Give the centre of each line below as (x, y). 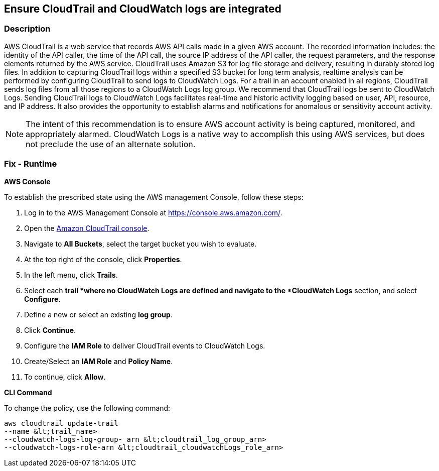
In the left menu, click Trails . (71, 275)
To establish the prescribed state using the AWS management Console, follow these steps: (154, 197)
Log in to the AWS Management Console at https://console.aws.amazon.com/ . (153, 212)
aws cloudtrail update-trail (61, 423)
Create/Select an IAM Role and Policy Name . (99, 361)
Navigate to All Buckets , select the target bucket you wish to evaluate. (140, 244)
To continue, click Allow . (65, 377)
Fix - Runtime (31, 164)
